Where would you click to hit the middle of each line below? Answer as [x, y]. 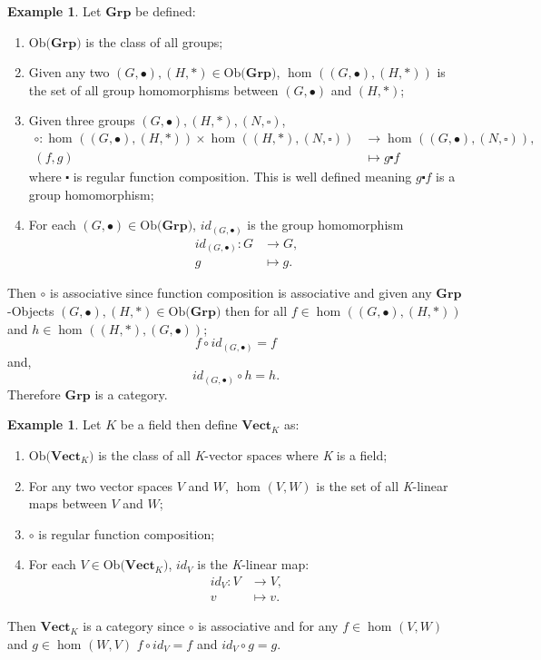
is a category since [134, 626]
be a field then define [179, 424]
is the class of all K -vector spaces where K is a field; [243, 454]
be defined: [166, 11]
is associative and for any [268, 626]
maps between [68, 503]
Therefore [34, 394]
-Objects [31, 310]
